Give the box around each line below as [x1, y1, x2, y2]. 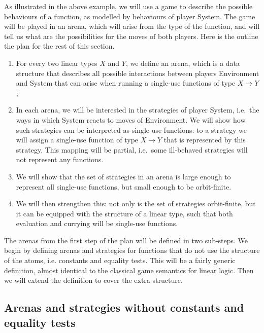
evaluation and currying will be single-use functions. [16, 218, 178, 229]
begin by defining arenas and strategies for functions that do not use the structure [4, 245, 260, 255]
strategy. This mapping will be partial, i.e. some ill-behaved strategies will [16, 144, 248, 155]
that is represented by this [163, 134, 246, 145]
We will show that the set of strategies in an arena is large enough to [16, 171, 231, 181]
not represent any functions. [16, 154, 104, 165]
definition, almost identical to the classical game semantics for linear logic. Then [4, 265, 254, 275]
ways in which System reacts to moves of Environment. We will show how [16, 114, 246, 125]
